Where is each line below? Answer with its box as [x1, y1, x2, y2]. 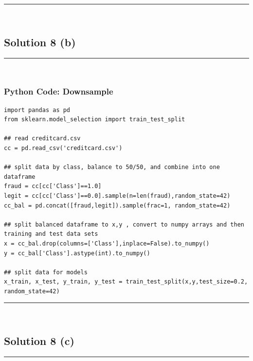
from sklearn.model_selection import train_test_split [4, 116, 185, 123]
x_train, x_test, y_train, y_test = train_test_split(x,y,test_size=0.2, [4, 278, 248, 285]
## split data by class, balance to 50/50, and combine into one [4, 164, 220, 171]
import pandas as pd [4, 106, 71, 114]
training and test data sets [4, 230, 98, 238]
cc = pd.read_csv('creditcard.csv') [4, 144, 123, 152]
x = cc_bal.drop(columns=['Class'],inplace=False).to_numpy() [4, 240, 210, 247]
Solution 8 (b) [4, 34, 76, 49]
